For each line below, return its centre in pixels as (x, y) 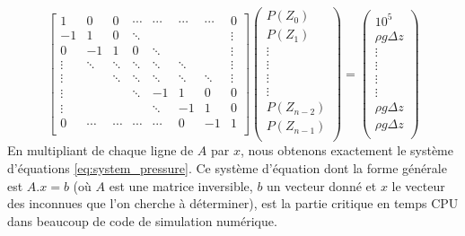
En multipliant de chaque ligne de (101, 150)
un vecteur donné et (322, 185)
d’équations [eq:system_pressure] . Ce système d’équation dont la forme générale (227, 167)
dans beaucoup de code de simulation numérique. (142, 220)
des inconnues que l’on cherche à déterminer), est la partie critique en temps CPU (233, 203)
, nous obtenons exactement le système (347, 150)
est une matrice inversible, (181, 185)
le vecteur (418, 185)
